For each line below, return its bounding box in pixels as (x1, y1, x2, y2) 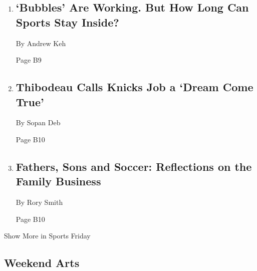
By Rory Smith (16, 197, 63, 207)
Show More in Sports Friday (4, 230, 91, 241)
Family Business (16, 173, 101, 189)
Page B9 (16, 55, 42, 65)
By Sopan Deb (16, 117, 61, 128)
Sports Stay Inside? (16, 14, 119, 30)
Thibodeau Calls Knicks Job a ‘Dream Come (16, 79, 253, 95)
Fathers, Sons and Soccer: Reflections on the (16, 158, 252, 174)
